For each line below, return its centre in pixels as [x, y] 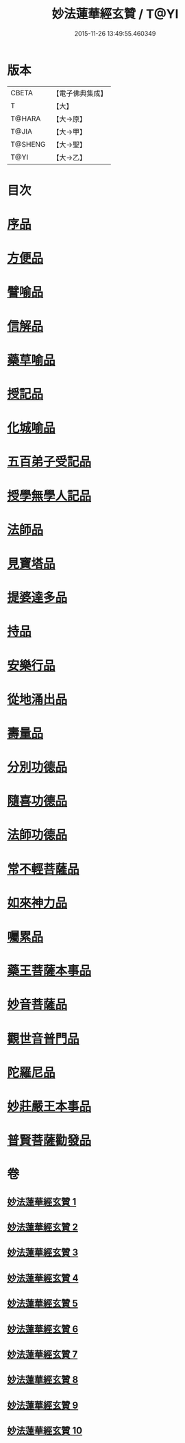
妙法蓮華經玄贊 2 [43, 1227]
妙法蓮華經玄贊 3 [43, 1253]
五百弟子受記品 [49, 462]
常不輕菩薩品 [44, 869]
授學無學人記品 [49, 496]
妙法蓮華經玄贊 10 [45, 1431]
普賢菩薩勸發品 [49, 1140]
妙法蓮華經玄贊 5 [43, 1303]
